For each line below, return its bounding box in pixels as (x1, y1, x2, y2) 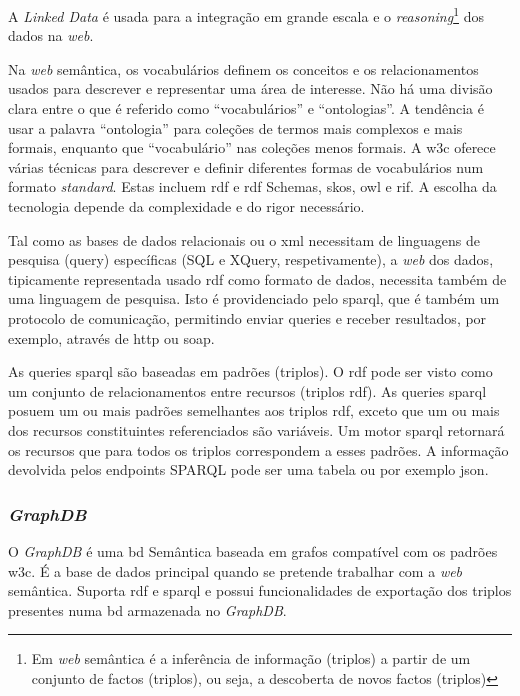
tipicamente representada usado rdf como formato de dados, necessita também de (8, 268, 507, 289)
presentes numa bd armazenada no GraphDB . (8, 599, 287, 620)
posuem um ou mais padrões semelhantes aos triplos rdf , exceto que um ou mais (8, 400, 500, 421)
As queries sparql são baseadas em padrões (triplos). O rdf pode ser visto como (8, 361, 493, 382)
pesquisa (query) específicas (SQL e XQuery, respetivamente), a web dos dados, (8, 249, 494, 270)
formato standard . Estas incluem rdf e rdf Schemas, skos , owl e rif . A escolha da (8, 176, 497, 197)
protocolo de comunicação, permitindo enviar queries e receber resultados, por (8, 307, 487, 328)
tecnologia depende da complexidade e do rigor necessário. (8, 196, 365, 216)
